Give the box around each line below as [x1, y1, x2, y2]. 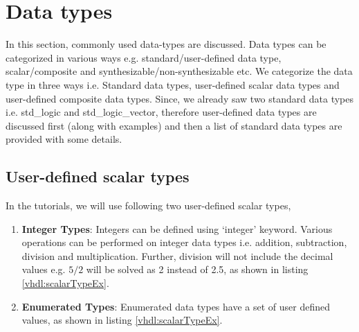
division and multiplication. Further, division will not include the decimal [21, 248, 333, 263]
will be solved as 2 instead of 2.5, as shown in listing [86, 262, 309, 277]
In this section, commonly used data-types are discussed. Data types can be [6, 37, 326, 51]
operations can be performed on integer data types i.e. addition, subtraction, [21, 235, 347, 250]
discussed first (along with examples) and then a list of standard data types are [6, 118, 342, 132]
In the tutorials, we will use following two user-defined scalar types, [6, 198, 291, 213]
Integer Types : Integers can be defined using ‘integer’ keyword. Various [21, 221, 333, 236]
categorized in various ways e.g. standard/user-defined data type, [6, 50, 282, 64]
